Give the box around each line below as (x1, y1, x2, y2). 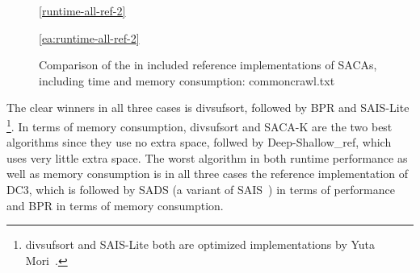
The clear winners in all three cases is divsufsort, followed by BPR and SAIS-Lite (6, 99, 409, 116)
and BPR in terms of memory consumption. (6, 196, 224, 213)
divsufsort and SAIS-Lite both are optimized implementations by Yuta (25, 236, 376, 253)
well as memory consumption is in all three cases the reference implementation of (6, 165, 409, 182)
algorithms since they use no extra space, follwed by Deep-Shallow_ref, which (6, 134, 392, 151)
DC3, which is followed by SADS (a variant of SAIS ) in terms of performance (6, 181, 395, 197)
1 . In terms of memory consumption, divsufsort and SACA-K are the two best (6, 115, 393, 134)
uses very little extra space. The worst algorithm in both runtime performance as (6, 149, 408, 166)
